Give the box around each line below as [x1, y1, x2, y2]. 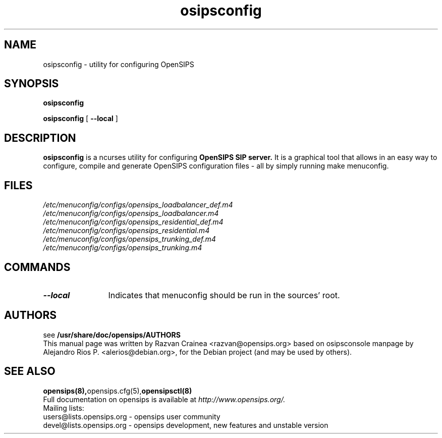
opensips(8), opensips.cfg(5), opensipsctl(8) [43, 386, 192, 395]
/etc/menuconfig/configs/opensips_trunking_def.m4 [43, 235, 216, 244]
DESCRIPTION [4, 131, 76, 144]
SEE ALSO [4, 365, 56, 378]
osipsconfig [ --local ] [43, 114, 118, 123]
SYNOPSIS [4, 77, 59, 90]
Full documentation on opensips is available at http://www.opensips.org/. [43, 395, 286, 404]
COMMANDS [4, 260, 71, 273]
